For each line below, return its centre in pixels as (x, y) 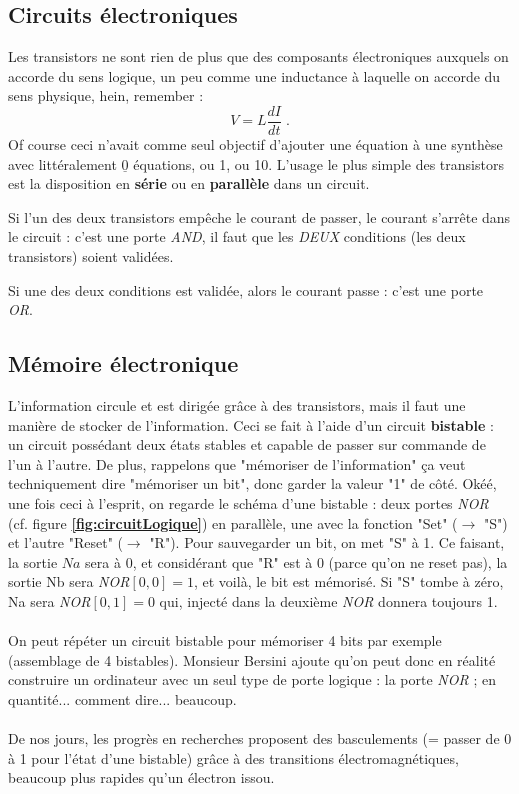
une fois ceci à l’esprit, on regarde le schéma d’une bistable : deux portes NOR (248, 502)
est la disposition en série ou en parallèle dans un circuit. (189, 183)
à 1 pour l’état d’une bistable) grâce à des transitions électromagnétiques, (233, 757)
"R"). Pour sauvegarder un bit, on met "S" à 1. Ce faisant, (327, 542)
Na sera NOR (49, 600)
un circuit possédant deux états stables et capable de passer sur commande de (247, 444)
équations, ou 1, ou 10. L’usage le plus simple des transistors (318, 163)
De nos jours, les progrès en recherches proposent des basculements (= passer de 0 (260, 738)
